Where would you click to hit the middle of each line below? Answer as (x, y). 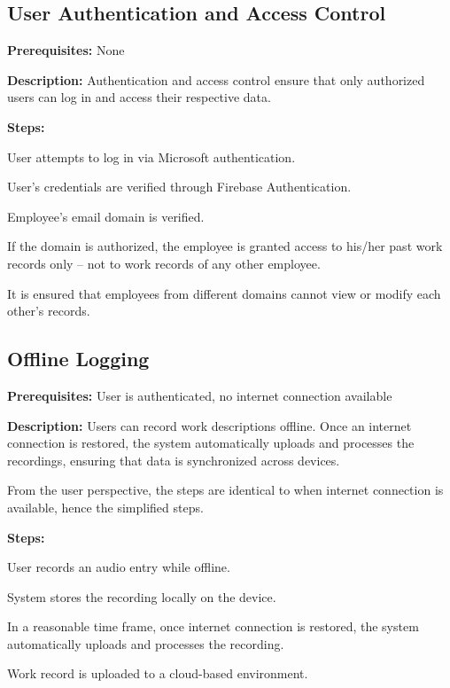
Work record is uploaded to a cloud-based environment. (158, 673)
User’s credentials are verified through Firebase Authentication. (179, 187)
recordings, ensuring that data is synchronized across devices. (174, 460)
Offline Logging (78, 359)
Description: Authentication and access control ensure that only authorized (216, 79)
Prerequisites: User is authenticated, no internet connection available (200, 395)
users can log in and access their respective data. (139, 97)
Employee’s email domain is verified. (106, 216)
